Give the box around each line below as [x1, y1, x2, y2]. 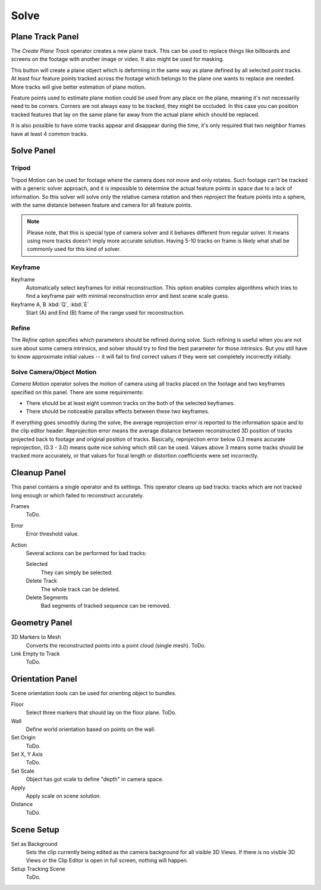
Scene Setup [11, 824, 59, 835]
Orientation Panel [11, 674, 77, 684]
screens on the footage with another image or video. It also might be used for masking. [11, 55, 224, 63]
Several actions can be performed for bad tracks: [26, 550, 147, 556]
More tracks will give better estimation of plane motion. [11, 83, 146, 91]
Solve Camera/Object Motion [11, 368, 97, 376]
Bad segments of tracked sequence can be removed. [40, 602, 171, 609]
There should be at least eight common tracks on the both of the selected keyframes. [26, 400, 235, 407]
